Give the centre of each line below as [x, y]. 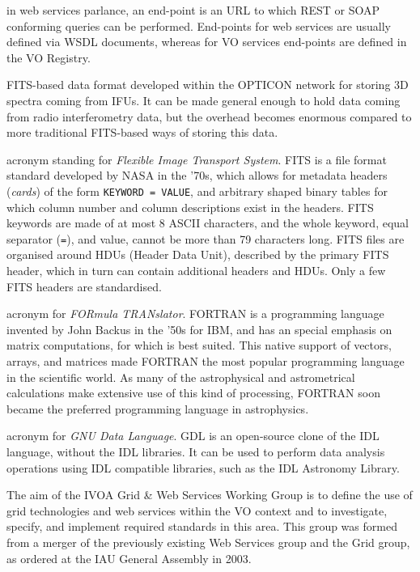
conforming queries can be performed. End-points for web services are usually [199, 25]
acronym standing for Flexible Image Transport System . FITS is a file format [197, 159]
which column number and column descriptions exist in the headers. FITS [190, 207]
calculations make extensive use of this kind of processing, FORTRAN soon [193, 393]
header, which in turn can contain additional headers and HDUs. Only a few [196, 271]
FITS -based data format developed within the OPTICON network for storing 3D [208, 85]
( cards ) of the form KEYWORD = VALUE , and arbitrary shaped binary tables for [197, 191]
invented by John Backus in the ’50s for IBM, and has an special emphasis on [199, 329]
